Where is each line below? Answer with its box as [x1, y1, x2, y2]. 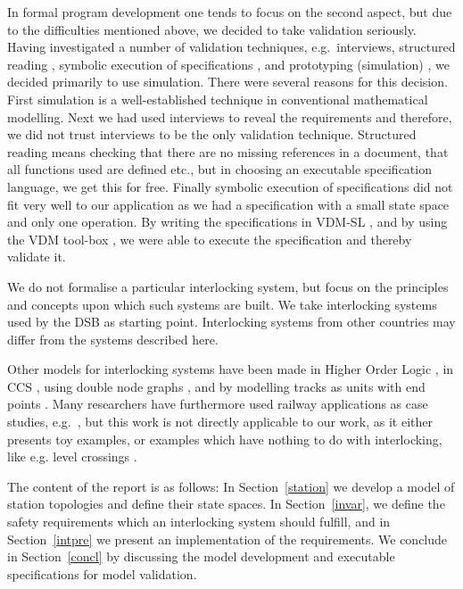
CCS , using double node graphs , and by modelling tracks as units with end [7, 377, 426, 395]
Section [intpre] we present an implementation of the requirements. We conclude [7, 529, 448, 548]
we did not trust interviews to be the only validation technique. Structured [7, 125, 417, 144]
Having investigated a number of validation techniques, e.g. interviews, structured [7, 37, 456, 56]
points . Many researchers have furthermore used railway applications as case [7, 394, 428, 413]
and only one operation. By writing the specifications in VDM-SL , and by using [7, 212, 448, 231]
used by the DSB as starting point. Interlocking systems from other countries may [7, 312, 456, 331]
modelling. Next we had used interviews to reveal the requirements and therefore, [7, 107, 452, 126]
